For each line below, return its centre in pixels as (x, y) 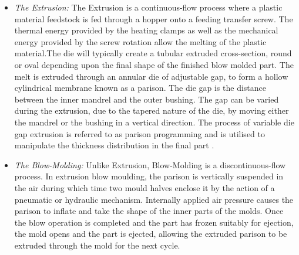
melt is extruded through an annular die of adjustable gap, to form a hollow (151, 76)
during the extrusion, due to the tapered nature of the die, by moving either (152, 110)
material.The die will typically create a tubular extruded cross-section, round (153, 53)
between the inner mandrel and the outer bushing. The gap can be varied (147, 99)
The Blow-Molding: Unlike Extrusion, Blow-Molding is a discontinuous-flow (150, 164)
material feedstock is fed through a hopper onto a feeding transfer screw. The (154, 18)
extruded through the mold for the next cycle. (97, 245)
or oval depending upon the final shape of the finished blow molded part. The (154, 64)
